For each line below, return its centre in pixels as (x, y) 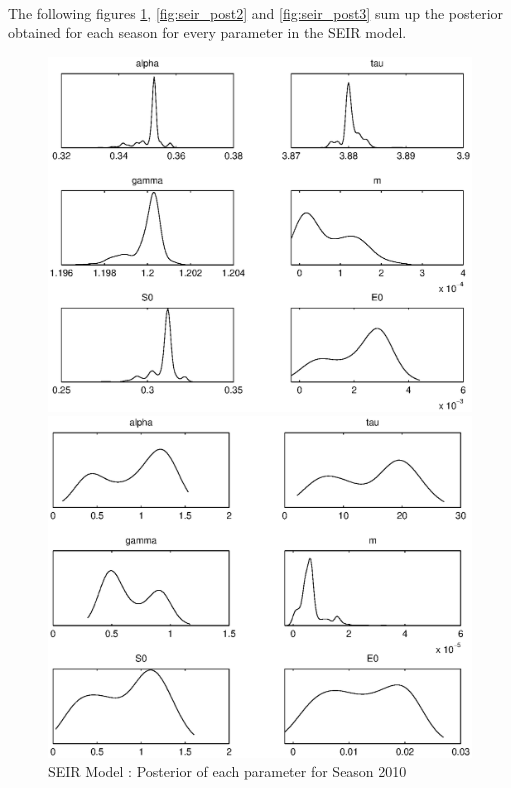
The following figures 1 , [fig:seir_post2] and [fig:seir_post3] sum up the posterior (256, 12)
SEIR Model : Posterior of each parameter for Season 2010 (227, 771)
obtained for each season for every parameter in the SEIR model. (207, 32)
